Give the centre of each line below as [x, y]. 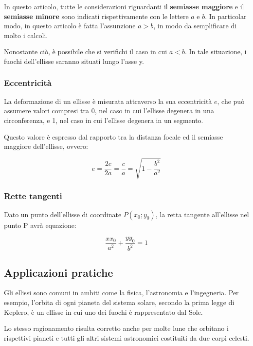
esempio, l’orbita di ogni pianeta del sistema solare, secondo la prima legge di [119, 302]
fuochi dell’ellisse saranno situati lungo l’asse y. [74, 61]
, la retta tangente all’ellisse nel [202, 214]
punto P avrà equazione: [40, 225]
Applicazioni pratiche [59, 272]
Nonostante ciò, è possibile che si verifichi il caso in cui [86, 51]
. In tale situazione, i [216, 51]
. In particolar [226, 16]
